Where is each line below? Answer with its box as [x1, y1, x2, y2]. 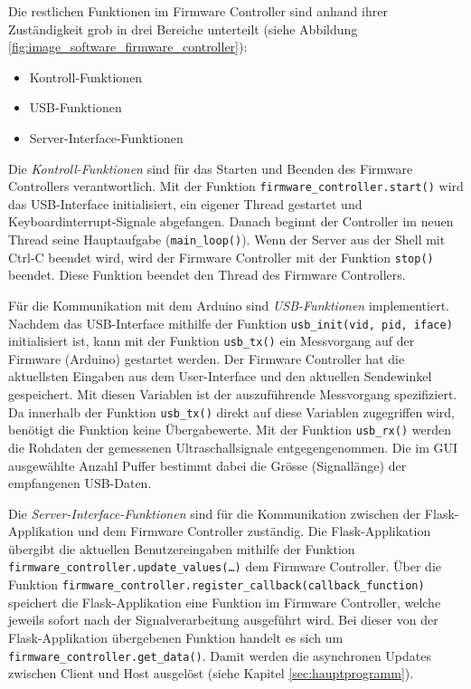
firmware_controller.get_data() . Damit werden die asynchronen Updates [8, 646, 431, 665]
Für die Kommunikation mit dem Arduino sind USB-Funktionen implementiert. [8, 295, 449, 314]
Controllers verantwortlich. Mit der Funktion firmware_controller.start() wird [8, 177, 464, 196]
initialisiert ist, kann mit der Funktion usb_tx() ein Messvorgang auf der [8, 331, 415, 350]
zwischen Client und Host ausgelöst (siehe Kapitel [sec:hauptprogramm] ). [8, 664, 414, 683]
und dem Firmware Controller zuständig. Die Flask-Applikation [78, 522, 431, 541]
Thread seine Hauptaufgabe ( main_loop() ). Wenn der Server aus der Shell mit [8, 230, 446, 248]
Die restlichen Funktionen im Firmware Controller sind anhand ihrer [8, 2, 388, 20]
